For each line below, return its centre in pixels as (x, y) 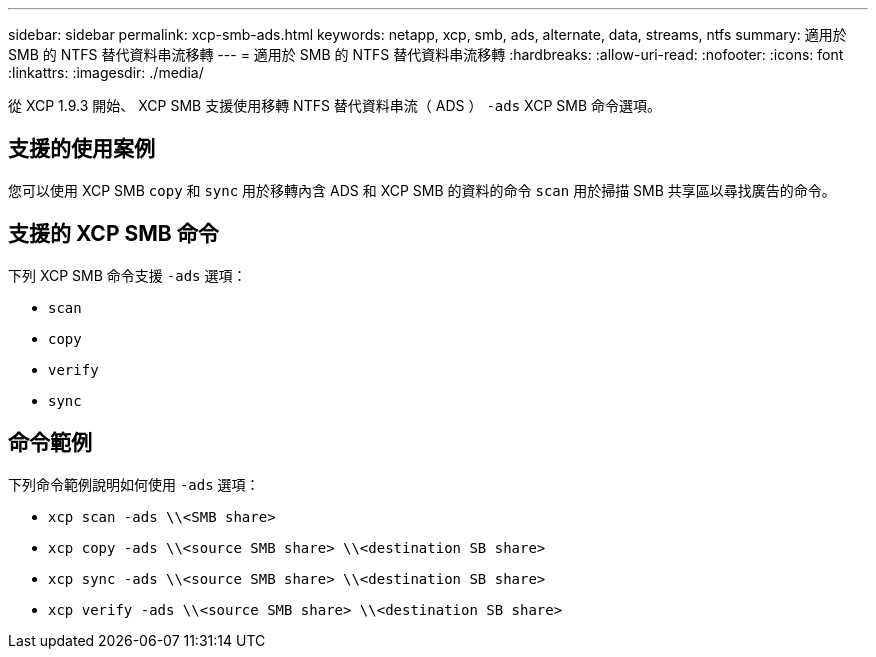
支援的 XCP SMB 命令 (113, 234)
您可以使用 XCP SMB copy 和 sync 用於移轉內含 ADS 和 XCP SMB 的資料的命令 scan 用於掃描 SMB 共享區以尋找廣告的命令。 (422, 190)
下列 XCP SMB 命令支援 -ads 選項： (127, 275)
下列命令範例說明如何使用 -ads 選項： (134, 484)
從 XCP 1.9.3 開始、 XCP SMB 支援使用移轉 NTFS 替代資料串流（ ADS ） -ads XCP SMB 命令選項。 (334, 105)
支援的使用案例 (81, 149)
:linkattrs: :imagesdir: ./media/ (106, 72)
